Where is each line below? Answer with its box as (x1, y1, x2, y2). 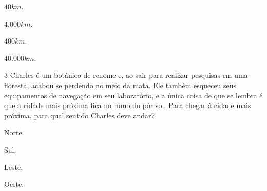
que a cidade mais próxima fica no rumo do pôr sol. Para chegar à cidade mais (4, 100, 251, 111)
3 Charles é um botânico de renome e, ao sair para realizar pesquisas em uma (4, 70, 248, 80)
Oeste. (4, 179, 24, 189)
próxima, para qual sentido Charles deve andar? (4, 110, 155, 120)
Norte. (4, 127, 24, 138)
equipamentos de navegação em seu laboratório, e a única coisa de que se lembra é (4, 90, 263, 100)
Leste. (4, 161, 23, 172)
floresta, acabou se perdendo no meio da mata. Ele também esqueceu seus (4, 79, 237, 90)
